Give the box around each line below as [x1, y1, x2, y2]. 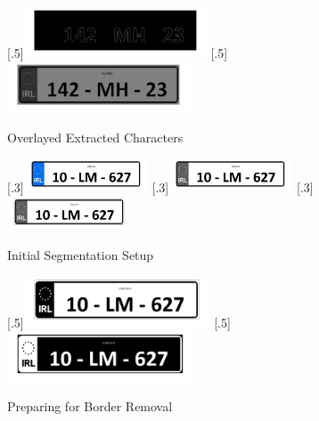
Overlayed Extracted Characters [7, 127, 184, 146]
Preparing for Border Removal [7, 397, 173, 416]
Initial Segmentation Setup [7, 245, 154, 263]
